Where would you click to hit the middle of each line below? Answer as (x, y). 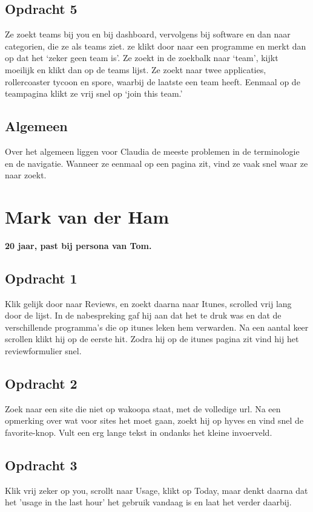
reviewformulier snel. (43, 351)
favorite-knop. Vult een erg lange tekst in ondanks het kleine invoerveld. (139, 433)
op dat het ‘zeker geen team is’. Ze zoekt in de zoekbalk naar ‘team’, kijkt (142, 58)
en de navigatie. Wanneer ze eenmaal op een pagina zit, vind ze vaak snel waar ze (156, 163)
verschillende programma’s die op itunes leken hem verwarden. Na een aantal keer (157, 327)
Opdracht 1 (41, 278)
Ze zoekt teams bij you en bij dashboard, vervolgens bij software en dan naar (148, 34)
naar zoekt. (26, 175)
